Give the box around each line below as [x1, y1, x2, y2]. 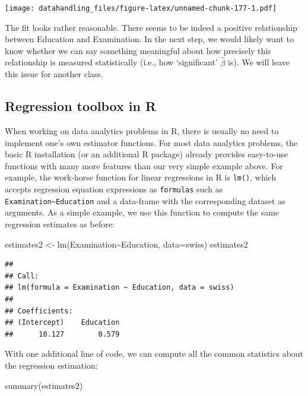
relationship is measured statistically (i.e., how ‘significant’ [5, 56, 218, 68]
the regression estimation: [5, 359, 98, 371]
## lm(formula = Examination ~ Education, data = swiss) [5, 283, 234, 292]
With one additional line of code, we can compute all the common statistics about [5, 347, 304, 360]
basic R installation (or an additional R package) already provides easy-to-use [5, 148, 288, 160]
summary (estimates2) [5, 379, 83, 391]
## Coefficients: [5, 306, 73, 315]
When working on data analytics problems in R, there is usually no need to [5, 125, 279, 137]
